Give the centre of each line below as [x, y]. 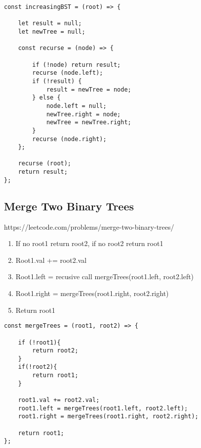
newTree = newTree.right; [89, 123]
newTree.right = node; [83, 114]
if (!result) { [57, 81]
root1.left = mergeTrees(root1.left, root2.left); [103, 408]
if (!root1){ [39, 342]
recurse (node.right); [69, 139]
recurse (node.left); [68, 73]
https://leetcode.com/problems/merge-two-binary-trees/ [89, 226]
